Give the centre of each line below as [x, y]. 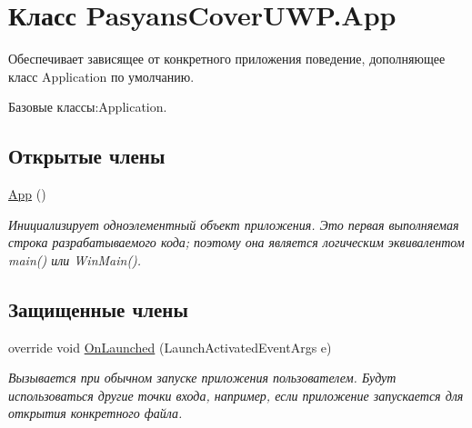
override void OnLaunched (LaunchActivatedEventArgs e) [170, 347]
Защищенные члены [98, 309]
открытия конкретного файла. [95, 413]
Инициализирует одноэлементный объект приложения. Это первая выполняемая [234, 224]
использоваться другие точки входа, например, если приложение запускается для [236, 395]
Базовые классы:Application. [88, 107]
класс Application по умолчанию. [101, 76]
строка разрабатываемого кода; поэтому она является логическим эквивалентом [236, 242]
